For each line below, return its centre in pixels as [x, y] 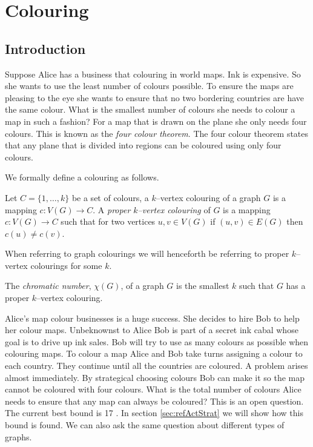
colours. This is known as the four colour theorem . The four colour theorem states [157, 133]
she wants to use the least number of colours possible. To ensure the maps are [149, 86]
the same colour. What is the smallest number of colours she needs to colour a [150, 109]
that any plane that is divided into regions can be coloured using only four [143, 145]
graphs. [18, 436]
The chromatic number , [48, 286]
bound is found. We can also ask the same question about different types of [145, 425]
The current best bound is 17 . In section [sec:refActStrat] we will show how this [154, 413]
